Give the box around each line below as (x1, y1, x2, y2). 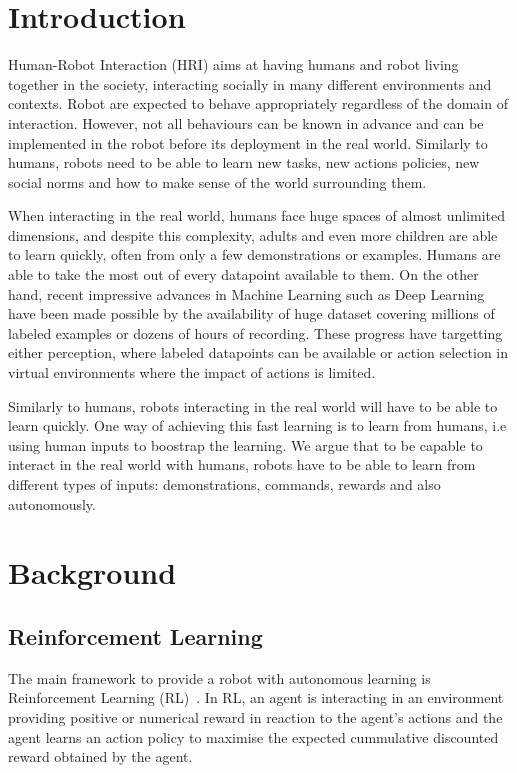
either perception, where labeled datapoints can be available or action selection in (8, 342, 509, 363)
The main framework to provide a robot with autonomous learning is (8, 667, 431, 688)
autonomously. (8, 493, 96, 514)
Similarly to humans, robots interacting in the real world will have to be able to (8, 395, 498, 416)
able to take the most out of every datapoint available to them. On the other (8, 264, 479, 285)
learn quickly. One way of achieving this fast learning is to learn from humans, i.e (8, 415, 507, 436)
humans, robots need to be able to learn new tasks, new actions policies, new (8, 152, 480, 173)
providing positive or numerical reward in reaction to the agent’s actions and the (8, 706, 503, 727)
